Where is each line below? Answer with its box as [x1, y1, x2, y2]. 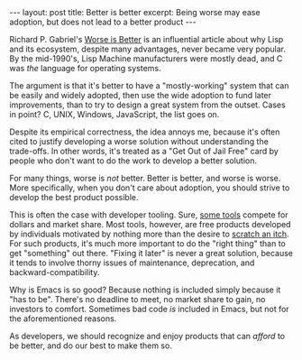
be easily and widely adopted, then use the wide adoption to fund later [9, 90, 272, 100]
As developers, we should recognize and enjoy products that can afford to [9, 331, 286, 341]
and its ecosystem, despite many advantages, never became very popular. [9, 43, 287, 54]
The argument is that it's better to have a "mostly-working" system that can [9, 80, 289, 91]
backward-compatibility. [9, 267, 100, 277]
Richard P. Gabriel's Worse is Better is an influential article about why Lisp [9, 34, 284, 44]
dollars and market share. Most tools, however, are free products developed [9, 219, 291, 229]
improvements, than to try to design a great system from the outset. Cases [9, 99, 286, 110]
